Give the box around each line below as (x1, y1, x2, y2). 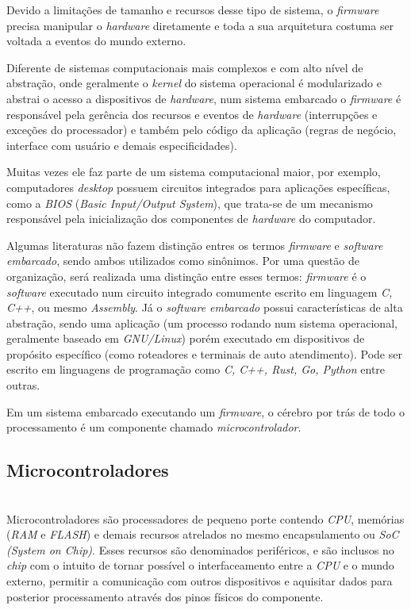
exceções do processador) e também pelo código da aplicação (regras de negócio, (6, 121, 397, 138)
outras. (6, 377, 40, 393)
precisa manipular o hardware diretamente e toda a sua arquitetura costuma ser (6, 17, 394, 33)
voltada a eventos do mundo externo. (6, 33, 186, 49)
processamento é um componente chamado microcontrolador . (6, 419, 302, 435)
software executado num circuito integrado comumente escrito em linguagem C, (6, 283, 393, 300)
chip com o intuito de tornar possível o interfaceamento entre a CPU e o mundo (6, 557, 394, 574)
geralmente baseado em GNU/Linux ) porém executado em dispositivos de (6, 330, 365, 347)
